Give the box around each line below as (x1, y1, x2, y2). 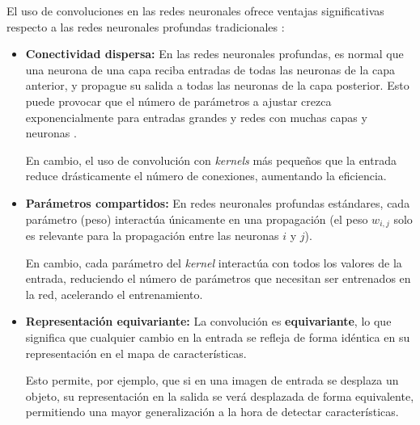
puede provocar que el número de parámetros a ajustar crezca (25, 92, 332, 109)
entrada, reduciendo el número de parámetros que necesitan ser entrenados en (25, 270, 411, 287)
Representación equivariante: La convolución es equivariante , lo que (25, 313, 392, 330)
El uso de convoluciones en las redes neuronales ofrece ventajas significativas (6, 2, 384, 19)
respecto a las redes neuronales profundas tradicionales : (6, 18, 285, 35)
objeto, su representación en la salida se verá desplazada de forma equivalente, (25, 387, 414, 404)
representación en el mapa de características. (25, 344, 247, 361)
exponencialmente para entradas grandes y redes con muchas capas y (25, 108, 367, 125)
